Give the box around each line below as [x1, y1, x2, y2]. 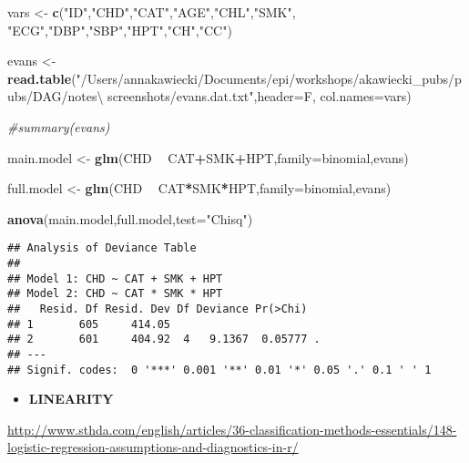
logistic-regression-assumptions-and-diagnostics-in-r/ [7, 437, 299, 457]
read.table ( [7, 68, 76, 87]
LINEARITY [28, 389, 114, 408]
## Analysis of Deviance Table [7, 242, 197, 255]
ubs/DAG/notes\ [7, 87, 104, 106]
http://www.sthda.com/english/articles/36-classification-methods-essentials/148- [7, 419, 457, 438]
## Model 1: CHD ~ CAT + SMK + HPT [7, 272, 223, 285]
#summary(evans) [7, 117, 110, 136]
